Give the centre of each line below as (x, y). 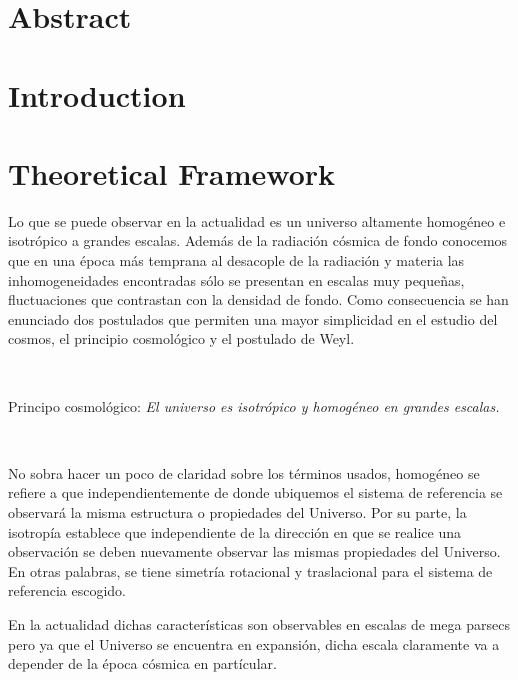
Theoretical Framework (172, 172)
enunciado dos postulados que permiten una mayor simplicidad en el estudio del (253, 318)
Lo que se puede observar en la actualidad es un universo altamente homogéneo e (257, 220)
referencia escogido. (67, 590)
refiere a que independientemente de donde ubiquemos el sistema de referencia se (255, 492)
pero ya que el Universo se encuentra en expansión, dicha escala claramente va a (254, 643)
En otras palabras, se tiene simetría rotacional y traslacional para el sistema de (250, 570)
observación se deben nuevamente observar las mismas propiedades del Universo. (254, 551)
